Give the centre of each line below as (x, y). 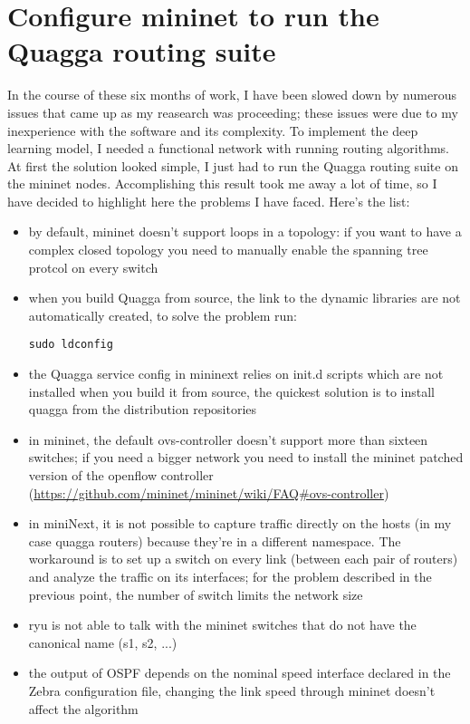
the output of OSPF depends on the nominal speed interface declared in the (240, 673)
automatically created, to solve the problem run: (163, 315)
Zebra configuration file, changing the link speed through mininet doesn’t (232, 690)
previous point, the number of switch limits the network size (196, 594)
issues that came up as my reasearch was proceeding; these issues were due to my (233, 112)
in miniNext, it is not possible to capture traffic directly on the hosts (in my (240, 523)
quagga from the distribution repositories (143, 409)
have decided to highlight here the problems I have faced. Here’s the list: (209, 201)
